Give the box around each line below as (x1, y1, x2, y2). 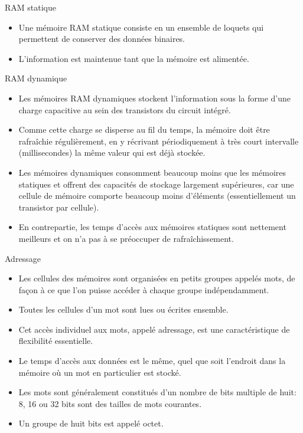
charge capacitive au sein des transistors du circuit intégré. (18, 103, 231, 116)
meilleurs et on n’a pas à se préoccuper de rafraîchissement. (18, 232, 234, 244)
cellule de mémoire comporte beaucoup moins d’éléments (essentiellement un (18, 189, 296, 202)
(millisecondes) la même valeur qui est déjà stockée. (18, 146, 206, 159)
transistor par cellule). (18, 201, 99, 213)
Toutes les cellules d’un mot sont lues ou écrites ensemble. (18, 303, 229, 316)
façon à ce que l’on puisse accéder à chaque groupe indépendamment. (18, 283, 269, 296)
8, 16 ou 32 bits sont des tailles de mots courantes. (18, 397, 202, 409)
